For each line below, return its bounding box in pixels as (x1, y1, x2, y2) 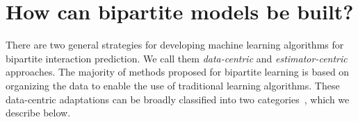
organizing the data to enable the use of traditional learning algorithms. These (6, 78, 340, 92)
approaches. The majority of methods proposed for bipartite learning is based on (6, 64, 350, 79)
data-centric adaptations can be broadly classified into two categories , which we (6, 91, 350, 106)
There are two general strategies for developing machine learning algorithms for (6, 37, 344, 52)
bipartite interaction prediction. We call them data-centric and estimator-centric (6, 51, 348, 65)
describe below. (6, 105, 71, 120)
